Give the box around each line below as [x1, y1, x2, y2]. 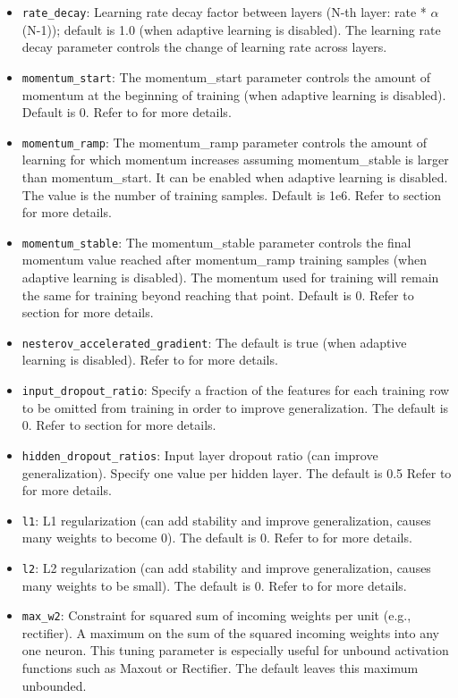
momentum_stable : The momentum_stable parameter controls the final [21, 232, 411, 251]
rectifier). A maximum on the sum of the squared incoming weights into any [21, 623, 440, 642]
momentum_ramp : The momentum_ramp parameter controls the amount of [21, 132, 428, 151]
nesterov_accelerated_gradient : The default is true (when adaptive [21, 332, 407, 351]
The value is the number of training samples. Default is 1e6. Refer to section [21, 185, 442, 204]
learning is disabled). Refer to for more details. [21, 350, 278, 369]
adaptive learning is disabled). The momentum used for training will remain [21, 267, 439, 286]
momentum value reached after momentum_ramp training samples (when [21, 250, 427, 269]
